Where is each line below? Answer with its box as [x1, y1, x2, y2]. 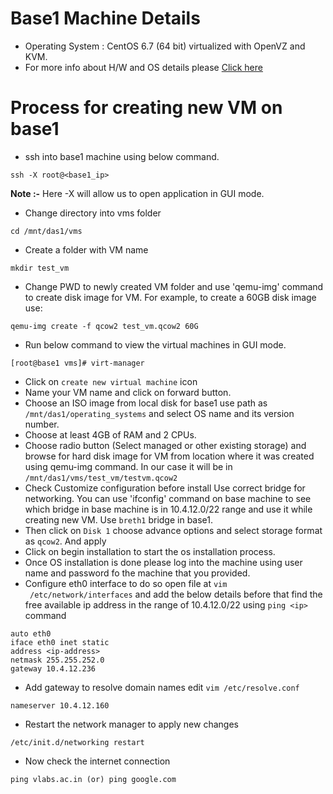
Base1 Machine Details [10, 7, 201, 30]
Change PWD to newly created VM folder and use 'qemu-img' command [24, 280, 324, 292]
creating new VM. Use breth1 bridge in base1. [24, 513, 214, 526]
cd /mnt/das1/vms [10, 226, 83, 236]
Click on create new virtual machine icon [24, 375, 198, 387]
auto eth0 [10, 628, 52, 639]
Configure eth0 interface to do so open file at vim [24, 577, 228, 589]
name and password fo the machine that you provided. [24, 567, 251, 579]
